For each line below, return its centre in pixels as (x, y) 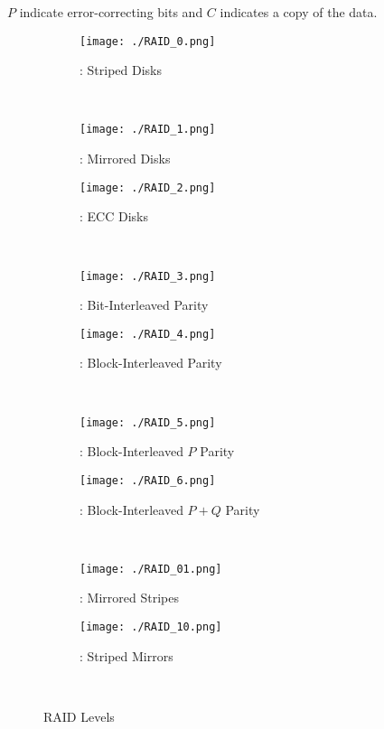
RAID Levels (79, 716)
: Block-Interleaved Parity (151, 363)
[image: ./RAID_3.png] (148, 276)
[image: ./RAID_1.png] (148, 130)
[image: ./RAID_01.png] (151, 569)
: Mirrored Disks (125, 159)
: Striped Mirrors (126, 655)
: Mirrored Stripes (129, 598)
